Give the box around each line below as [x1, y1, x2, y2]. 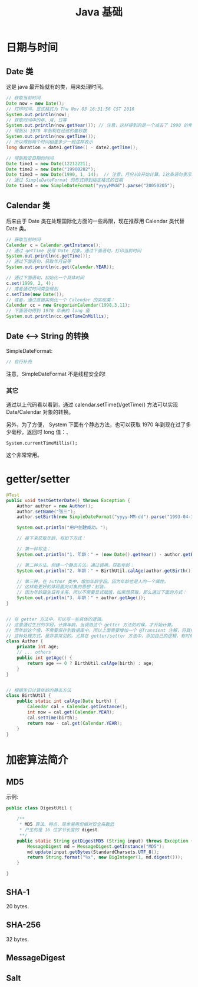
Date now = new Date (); [6, 100, 65, 107]
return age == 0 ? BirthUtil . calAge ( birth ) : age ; [27, 660, 154, 666]
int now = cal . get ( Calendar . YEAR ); [27, 709, 115, 715]
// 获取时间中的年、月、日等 [6, 117, 67, 123]
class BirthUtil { [6, 693, 51, 699]
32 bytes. [6, 935, 29, 943]
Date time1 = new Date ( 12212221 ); [6, 160, 91, 166]
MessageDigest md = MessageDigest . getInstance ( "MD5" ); [27, 843, 165, 850]
